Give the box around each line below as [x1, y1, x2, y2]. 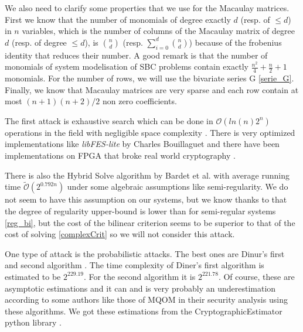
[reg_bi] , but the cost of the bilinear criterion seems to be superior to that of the [5, 216, 295, 228]
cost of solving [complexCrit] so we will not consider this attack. [5, 228, 235, 240]
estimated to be [5, 270, 61, 282]
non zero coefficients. [102, 95, 177, 107]
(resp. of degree [11, 36, 67, 48]
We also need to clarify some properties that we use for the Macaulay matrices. [5, 2, 290, 13]
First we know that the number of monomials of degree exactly [5, 13, 231, 25]
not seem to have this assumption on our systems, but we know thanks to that [5, 193, 287, 206]
